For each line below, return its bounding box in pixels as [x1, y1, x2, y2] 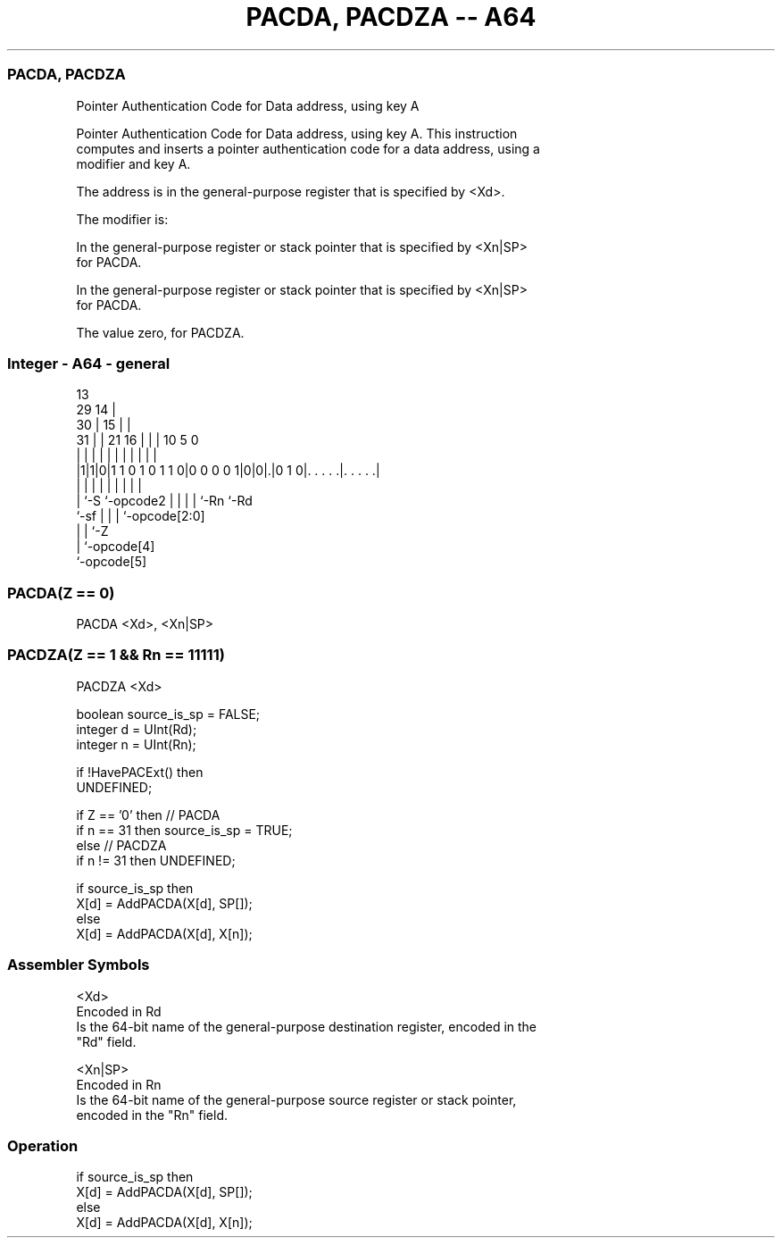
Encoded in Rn [76, 1076, 162, 1092]
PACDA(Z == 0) [7, 583, 115, 602]
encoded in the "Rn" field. [76, 1107, 229, 1123]
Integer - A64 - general [7, 354, 171, 372]
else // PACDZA [76, 837, 167, 853]
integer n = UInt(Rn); [76, 736, 196, 752]
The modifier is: [76, 211, 169, 227]
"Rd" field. [76, 1033, 137, 1049]
